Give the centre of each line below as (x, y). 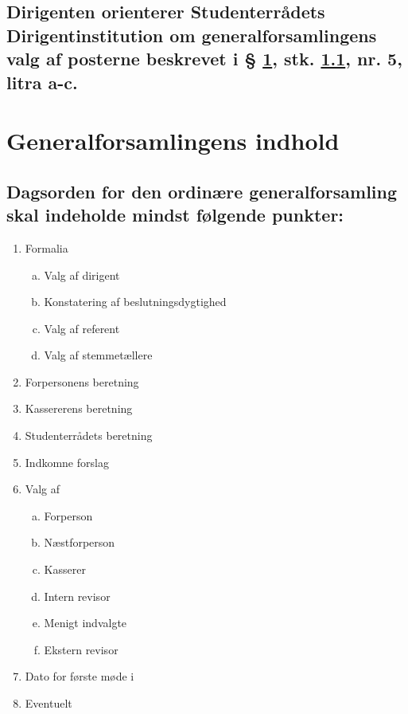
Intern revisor (77, 596)
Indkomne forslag (67, 462)
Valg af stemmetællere (98, 355)
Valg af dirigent (82, 275)
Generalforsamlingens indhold (173, 141)
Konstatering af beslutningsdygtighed (135, 302)
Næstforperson (80, 542)
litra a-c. (42, 82)
